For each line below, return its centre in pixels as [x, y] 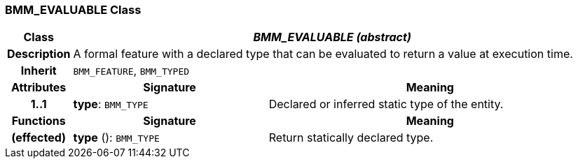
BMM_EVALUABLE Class [73, 10]
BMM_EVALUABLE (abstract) [332, 37]
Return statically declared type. [351, 138]
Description [39, 54]
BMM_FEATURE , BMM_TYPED [131, 71]
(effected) [39, 138]
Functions [39, 121]
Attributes [39, 88]
